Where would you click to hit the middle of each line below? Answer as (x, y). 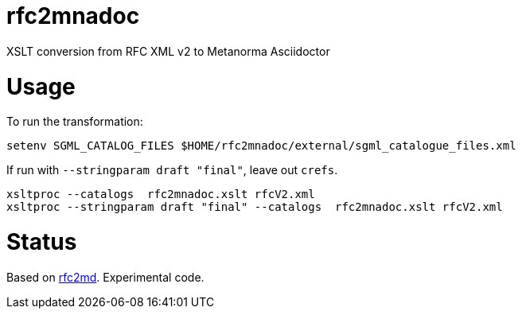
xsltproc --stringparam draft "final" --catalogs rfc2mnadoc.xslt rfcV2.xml (255, 207)
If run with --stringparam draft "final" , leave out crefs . (172, 170)
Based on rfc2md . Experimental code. (105, 277)
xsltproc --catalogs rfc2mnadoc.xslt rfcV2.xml (161, 194)
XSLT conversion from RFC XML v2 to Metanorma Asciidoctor (168, 51)
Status (42, 242)
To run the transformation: (75, 122)
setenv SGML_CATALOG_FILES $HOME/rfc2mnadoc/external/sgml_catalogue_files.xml (261, 146)
